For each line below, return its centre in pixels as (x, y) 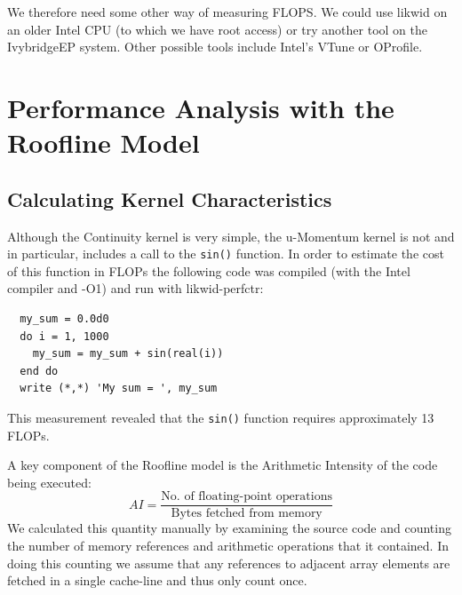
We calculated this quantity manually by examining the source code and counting (229, 528)
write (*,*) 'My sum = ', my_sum (119, 389)
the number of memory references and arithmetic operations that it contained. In (228, 546)
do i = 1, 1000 (64, 336)
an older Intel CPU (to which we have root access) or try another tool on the (218, 29)
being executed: (49, 482)
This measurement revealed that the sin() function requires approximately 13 (221, 417)
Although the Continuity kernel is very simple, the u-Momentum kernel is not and (231, 236)
